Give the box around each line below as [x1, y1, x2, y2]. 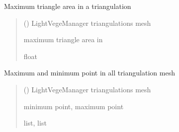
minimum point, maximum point [23, 101, 124, 111]
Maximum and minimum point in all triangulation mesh [4, 67, 175, 78]
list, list [23, 118, 47, 128]
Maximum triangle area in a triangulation [4, 1, 131, 11]
